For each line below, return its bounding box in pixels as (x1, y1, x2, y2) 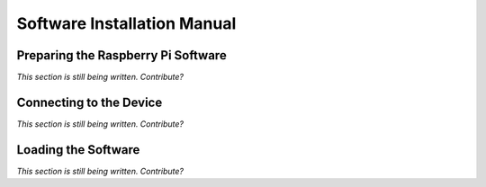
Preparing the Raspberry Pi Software (16, 48, 227, 63)
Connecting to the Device (16, 94, 163, 110)
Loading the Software (16, 142, 140, 157)
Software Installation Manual (16, 13, 237, 33)
